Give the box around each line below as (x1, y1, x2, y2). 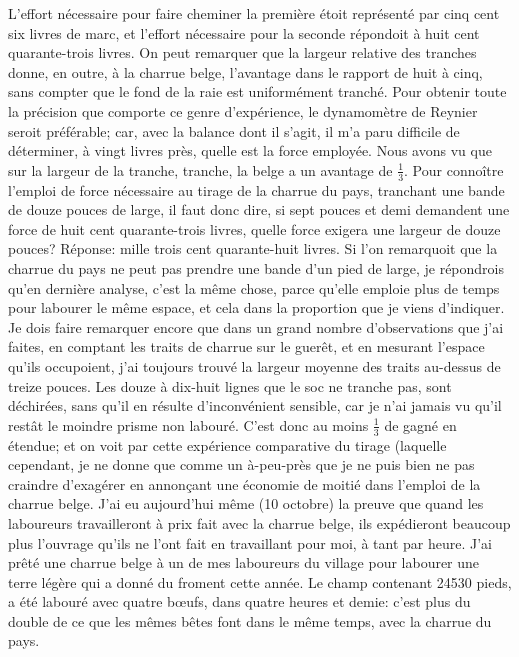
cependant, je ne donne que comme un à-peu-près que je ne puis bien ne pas (8, 454, 475, 475)
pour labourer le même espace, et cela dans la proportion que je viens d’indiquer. (8, 297, 505, 318)
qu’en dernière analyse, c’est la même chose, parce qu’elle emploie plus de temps (8, 277, 500, 298)
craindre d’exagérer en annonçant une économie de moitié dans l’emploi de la (8, 473, 481, 494)
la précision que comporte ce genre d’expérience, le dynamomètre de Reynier (8, 100, 478, 121)
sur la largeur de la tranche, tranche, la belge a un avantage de (8, 159, 393, 180)
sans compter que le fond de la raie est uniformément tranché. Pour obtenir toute (8, 81, 507, 102)
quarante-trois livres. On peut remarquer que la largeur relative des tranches (8, 42, 477, 63)
